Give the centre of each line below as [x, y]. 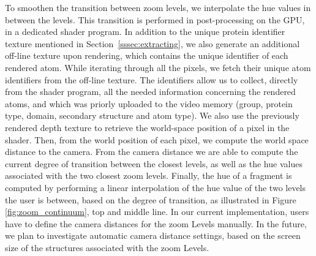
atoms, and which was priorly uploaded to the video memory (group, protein [149, 103]
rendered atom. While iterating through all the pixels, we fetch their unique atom [158, 67]
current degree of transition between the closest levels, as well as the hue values [154, 163]
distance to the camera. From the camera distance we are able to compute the [152, 152]
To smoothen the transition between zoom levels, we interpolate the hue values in [158, 7]
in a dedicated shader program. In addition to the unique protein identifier [145, 32]
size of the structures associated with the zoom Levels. [107, 247]
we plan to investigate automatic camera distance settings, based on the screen [153, 235]
